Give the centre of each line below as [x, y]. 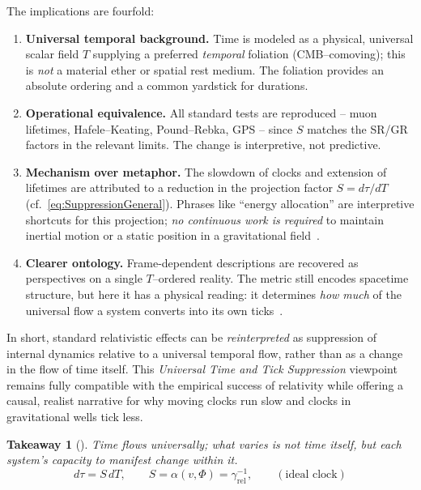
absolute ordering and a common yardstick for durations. [167, 85]
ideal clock [311, 474]
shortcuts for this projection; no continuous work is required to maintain [204, 219]
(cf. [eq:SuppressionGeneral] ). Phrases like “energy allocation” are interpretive [220, 203]
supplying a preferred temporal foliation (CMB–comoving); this [249, 54]
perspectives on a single [84, 278]
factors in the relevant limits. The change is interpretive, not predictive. [203, 145]
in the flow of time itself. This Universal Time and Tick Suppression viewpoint [202, 369]
